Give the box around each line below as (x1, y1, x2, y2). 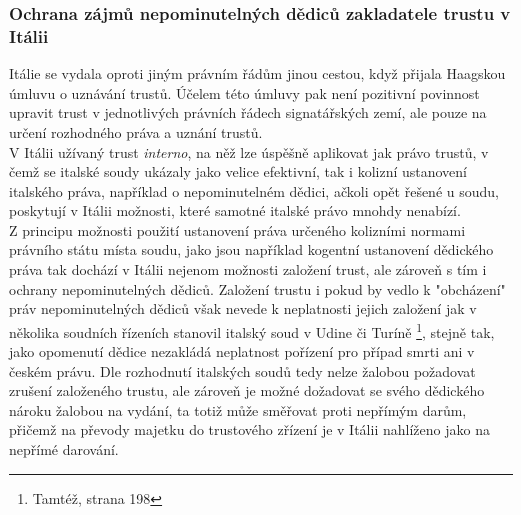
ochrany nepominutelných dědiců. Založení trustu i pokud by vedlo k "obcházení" (9, 278, 506, 299)
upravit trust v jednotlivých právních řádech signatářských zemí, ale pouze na (9, 102, 487, 123)
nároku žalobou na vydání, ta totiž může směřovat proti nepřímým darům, (9, 399, 467, 420)
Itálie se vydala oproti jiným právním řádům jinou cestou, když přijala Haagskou (9, 63, 506, 84)
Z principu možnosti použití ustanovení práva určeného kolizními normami (9, 219, 466, 240)
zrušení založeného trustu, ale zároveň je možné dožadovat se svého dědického (9, 380, 485, 401)
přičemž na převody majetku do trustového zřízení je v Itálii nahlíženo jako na (9, 419, 490, 440)
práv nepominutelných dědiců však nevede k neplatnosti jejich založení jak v (9, 298, 477, 319)
